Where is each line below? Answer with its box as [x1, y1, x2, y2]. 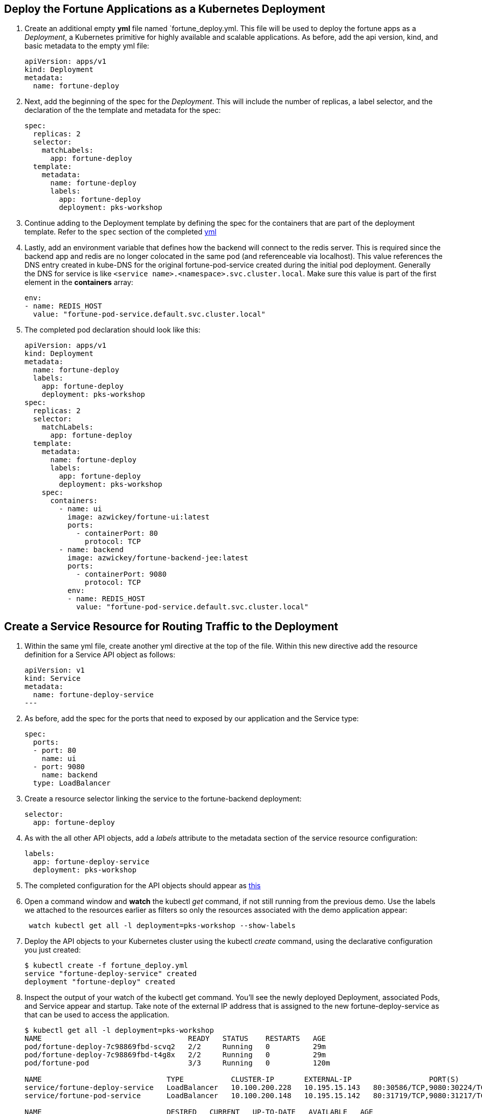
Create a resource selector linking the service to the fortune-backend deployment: [25, 794, 302, 803]
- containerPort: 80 [76, 529, 158, 538]
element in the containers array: [25, 278, 133, 287]
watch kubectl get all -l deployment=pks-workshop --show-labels [29, 921, 296, 930]
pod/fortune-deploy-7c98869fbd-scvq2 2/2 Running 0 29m [25, 1042, 326, 1051]
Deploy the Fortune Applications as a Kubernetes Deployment [4, 3, 325, 15]
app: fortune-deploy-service [33, 858, 150, 866]
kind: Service [25, 674, 81, 683]
